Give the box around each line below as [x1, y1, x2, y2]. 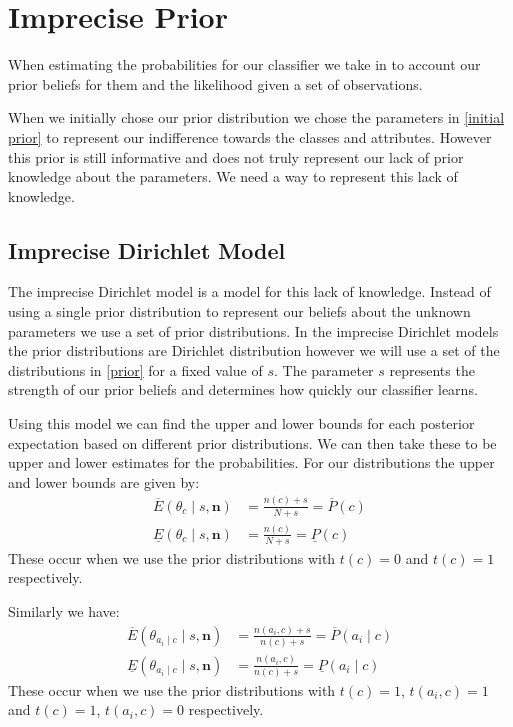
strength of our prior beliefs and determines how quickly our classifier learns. [8, 379, 478, 400]
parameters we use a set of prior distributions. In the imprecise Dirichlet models [8, 320, 499, 341]
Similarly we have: [8, 600, 120, 621]
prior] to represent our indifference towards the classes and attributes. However [8, 126, 492, 147]
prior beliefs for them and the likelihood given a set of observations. [8, 73, 423, 94]
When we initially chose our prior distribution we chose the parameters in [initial [8, 107, 505, 128]
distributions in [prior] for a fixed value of [8, 359, 263, 380]
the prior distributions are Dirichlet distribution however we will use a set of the [8, 340, 500, 361]
